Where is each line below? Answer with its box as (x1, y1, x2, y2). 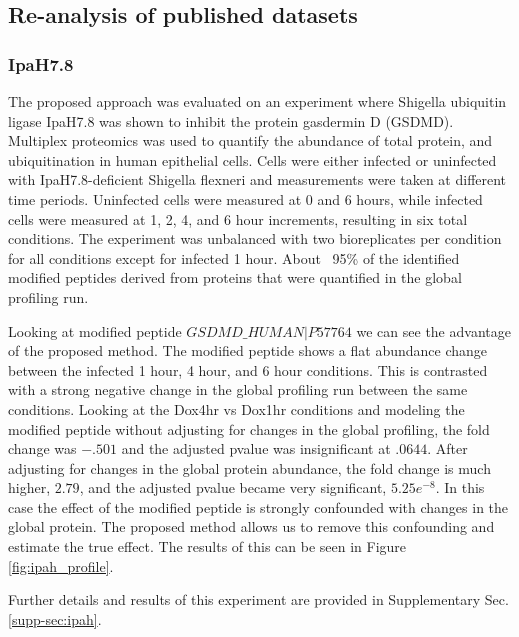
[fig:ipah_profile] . (8, 555, 114, 576)
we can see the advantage (356, 320, 511, 341)
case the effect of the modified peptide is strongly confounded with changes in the (8, 496, 509, 517)
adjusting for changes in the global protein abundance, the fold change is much (8, 457, 491, 478)
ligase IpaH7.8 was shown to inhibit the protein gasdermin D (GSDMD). (8, 110, 454, 131)
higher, (8, 477, 51, 498)
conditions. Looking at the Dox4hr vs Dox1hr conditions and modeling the (8, 398, 465, 419)
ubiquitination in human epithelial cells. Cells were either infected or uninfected (8, 149, 497, 170)
